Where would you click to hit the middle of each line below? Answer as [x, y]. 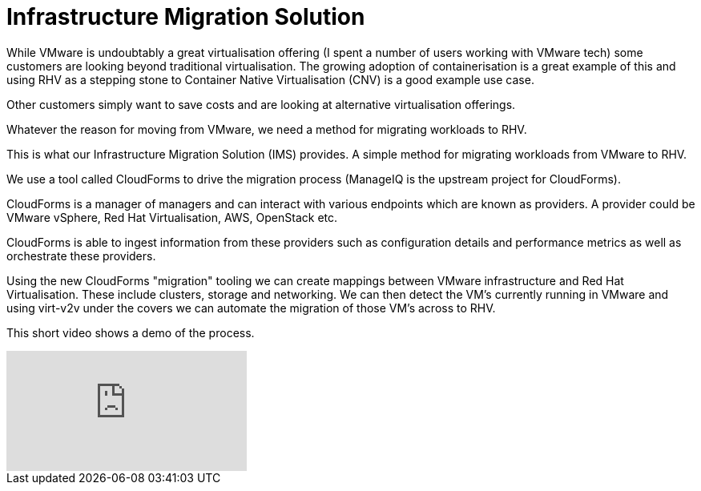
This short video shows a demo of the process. [131, 332]
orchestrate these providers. [81, 256]
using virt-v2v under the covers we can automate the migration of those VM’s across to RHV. [251, 308]
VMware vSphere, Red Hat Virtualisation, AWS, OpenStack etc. [172, 217]
